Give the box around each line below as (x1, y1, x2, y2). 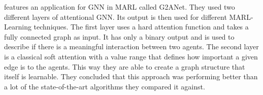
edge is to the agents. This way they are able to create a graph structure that (4, 61, 245, 72)
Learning (4, 21, 31, 32)
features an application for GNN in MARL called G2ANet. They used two (4, 2, 235, 12)
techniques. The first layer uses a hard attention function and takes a (34, 21, 249, 32)
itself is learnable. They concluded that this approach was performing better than (4, 71, 258, 82)
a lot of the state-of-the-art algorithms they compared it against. (4, 81, 205, 91)
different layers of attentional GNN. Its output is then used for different (4, 11, 227, 22)
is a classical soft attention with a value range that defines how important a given (4, 51, 258, 61)
